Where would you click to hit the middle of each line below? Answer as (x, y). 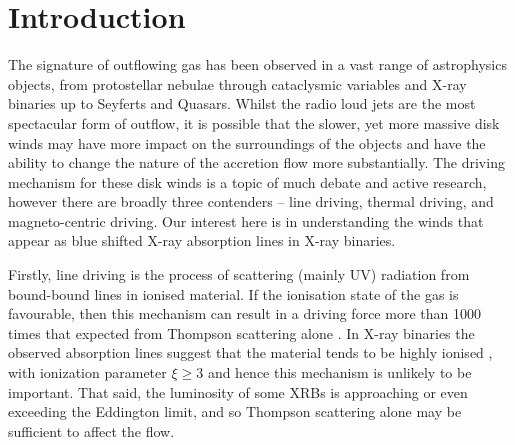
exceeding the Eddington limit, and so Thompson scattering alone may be (235, 411)
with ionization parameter (87, 372)
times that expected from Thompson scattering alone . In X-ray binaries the (241, 332)
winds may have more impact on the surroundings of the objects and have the (247, 142)
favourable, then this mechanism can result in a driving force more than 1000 (244, 313)
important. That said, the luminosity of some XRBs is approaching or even (238, 391)
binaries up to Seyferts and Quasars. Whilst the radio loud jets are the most (242, 103)
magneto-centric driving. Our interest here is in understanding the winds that (246, 220)
